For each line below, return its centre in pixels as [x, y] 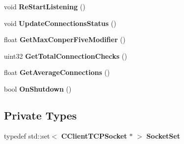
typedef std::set [27, 135]
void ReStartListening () [45, 6]
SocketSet [163, 135]
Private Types [40, 115]
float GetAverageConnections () [57, 72]
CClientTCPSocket [94, 135]
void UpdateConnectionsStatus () [60, 23]
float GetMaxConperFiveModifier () [65, 39]
